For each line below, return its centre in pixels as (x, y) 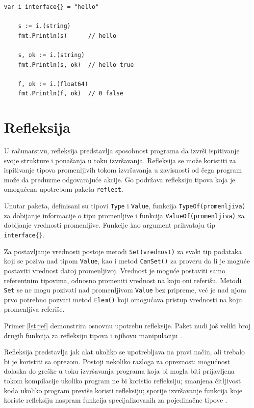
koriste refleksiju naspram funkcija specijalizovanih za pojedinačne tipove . (116, 400)
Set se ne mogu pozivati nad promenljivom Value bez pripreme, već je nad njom (125, 290)
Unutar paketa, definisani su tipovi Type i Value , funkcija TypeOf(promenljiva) (125, 206)
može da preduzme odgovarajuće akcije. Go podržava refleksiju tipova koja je (120, 179)
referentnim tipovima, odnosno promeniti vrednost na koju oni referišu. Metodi (123, 280)
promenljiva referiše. (34, 309)
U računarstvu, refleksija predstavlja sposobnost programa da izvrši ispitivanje (122, 151)
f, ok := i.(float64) (53, 84)
